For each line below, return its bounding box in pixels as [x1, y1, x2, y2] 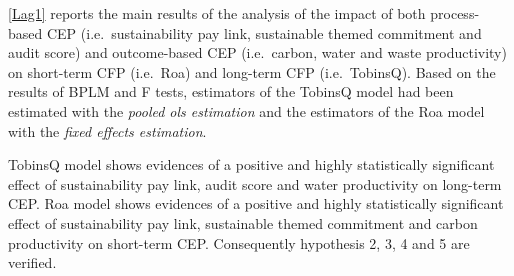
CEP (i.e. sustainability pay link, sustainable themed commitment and [46, 22, 482, 43]
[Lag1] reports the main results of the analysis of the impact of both [8, 3, 426, 23]
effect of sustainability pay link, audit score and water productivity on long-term [8, 173, 502, 194]
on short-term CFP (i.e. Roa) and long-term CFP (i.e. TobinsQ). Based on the [8, 61, 496, 82]
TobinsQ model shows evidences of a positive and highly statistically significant [8, 154, 495, 175]
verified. [8, 252, 57, 273]
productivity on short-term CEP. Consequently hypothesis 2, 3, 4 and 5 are [8, 232, 470, 253]
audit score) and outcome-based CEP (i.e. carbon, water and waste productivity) [8, 42, 507, 63]
